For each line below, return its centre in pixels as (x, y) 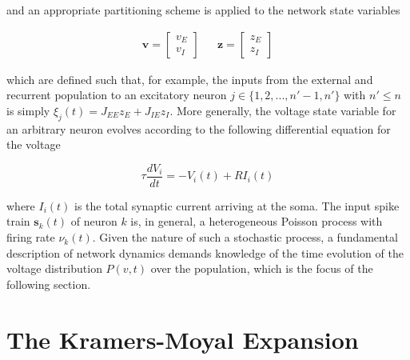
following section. (49, 284)
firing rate (31, 237)
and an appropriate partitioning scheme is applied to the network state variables (203, 10)
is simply (28, 110)
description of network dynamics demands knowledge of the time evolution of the (205, 252)
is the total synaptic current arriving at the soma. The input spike (237, 205)
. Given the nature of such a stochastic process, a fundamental (245, 237)
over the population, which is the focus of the (262, 268)
